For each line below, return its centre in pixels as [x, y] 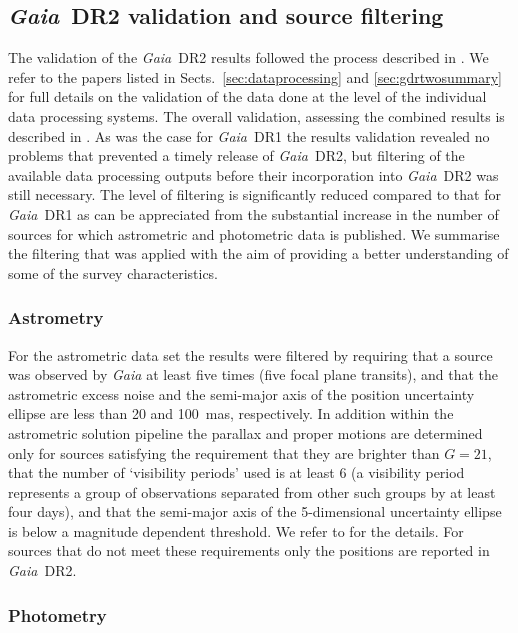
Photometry [57, 614]
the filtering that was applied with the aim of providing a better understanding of [258, 253]
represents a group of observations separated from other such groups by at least [252, 491]
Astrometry [56, 317]
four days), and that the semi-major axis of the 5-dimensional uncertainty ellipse [255, 511]
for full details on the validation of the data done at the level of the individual [247, 96]
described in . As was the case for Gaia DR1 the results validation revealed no [249, 135]
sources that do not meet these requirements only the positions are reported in [249, 550]
